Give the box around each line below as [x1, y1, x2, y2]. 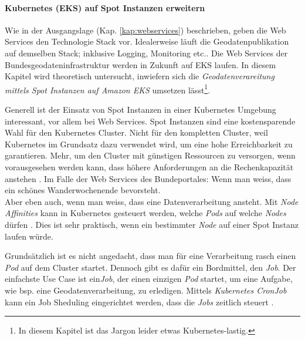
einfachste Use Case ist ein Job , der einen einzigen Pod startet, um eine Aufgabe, [5, 272, 293, 285]
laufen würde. [5, 230, 53, 242]
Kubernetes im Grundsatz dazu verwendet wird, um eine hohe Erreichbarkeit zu [5, 137, 293, 150]
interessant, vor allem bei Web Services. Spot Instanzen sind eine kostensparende [5, 115, 296, 127]
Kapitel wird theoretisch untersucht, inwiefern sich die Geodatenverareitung [5, 70, 274, 82]
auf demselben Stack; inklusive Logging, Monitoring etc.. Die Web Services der [5, 46, 288, 59]
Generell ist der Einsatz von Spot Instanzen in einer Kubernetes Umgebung [5, 103, 276, 116]
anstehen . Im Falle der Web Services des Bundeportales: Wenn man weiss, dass [5, 172, 292, 184]
